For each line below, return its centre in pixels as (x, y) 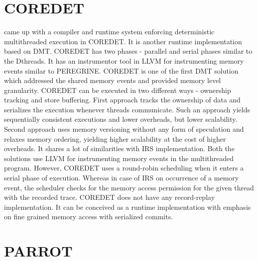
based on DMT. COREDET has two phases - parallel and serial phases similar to (128, 51)
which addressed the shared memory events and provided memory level (113, 80)
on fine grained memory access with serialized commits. (89, 217)
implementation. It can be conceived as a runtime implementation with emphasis (128, 207)
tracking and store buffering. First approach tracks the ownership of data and (122, 100)
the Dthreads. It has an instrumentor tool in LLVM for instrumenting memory (124, 60)
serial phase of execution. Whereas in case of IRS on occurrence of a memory (122, 178)
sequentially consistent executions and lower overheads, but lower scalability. (121, 119)
